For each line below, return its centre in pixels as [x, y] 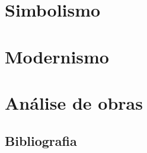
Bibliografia [41, 140]
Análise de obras [74, 102]
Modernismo [57, 56]
